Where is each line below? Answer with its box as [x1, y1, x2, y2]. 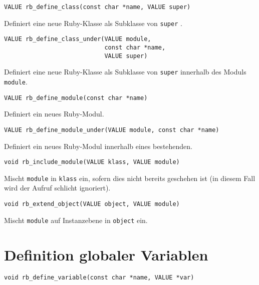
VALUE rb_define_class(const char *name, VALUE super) [4, 3, 191, 10]
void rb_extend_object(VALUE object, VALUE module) [4, 200, 180, 207]
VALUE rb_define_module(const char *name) [4, 94, 148, 101]
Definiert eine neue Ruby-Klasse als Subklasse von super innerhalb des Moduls [4, 66, 246, 77]
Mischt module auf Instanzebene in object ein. [4, 214, 148, 225]
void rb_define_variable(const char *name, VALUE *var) [4, 274, 194, 281]
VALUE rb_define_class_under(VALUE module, [4, 35, 151, 43]
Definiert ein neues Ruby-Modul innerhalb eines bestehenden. [4, 140, 193, 151]
